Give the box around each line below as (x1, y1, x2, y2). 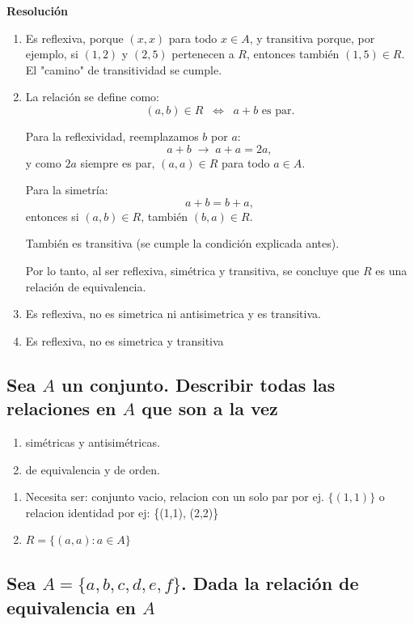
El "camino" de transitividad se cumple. (25, 61, 222, 78)
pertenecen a (171, 45, 234, 62)
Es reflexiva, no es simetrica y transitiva (25, 332, 224, 349)
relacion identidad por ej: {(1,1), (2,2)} (25, 503, 219, 520)
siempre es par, (80, 154, 155, 171)
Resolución (6, 2, 68, 19)
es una (375, 261, 408, 278)
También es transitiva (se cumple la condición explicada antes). (25, 235, 340, 252)
